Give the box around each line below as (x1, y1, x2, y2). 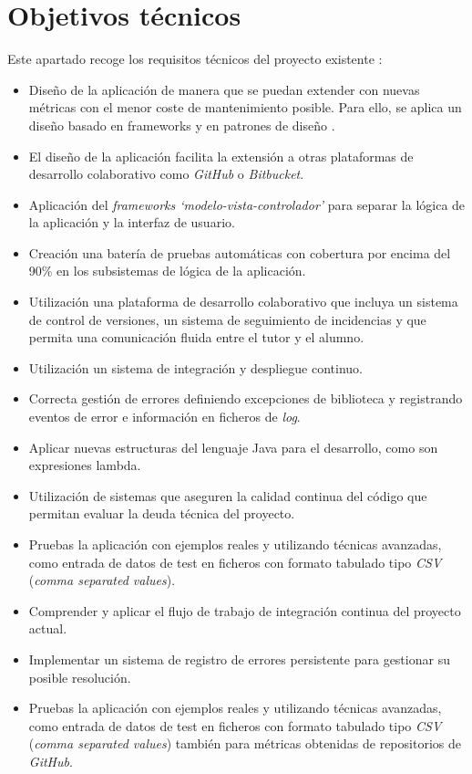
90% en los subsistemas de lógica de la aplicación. (28, 261, 306, 280)
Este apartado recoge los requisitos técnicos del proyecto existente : (7, 49, 383, 68)
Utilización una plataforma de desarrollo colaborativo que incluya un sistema (28, 292, 458, 311)
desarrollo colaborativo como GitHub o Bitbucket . (28, 164, 304, 183)
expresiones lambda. (28, 455, 141, 475)
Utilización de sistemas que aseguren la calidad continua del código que (28, 486, 427, 505)
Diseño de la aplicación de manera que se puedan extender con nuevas (28, 79, 420, 99)
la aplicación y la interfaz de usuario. (28, 213, 235, 232)
